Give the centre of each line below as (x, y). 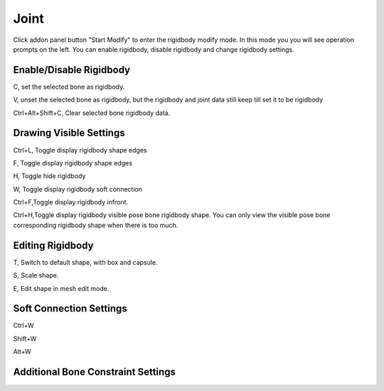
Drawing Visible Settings (69, 133)
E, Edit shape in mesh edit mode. (61, 288)
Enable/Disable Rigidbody (72, 70)
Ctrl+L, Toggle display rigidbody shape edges (80, 150)
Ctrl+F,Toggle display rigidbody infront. (70, 202)
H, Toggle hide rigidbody (49, 176)
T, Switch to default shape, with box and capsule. (85, 262)
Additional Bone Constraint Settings (94, 372)
